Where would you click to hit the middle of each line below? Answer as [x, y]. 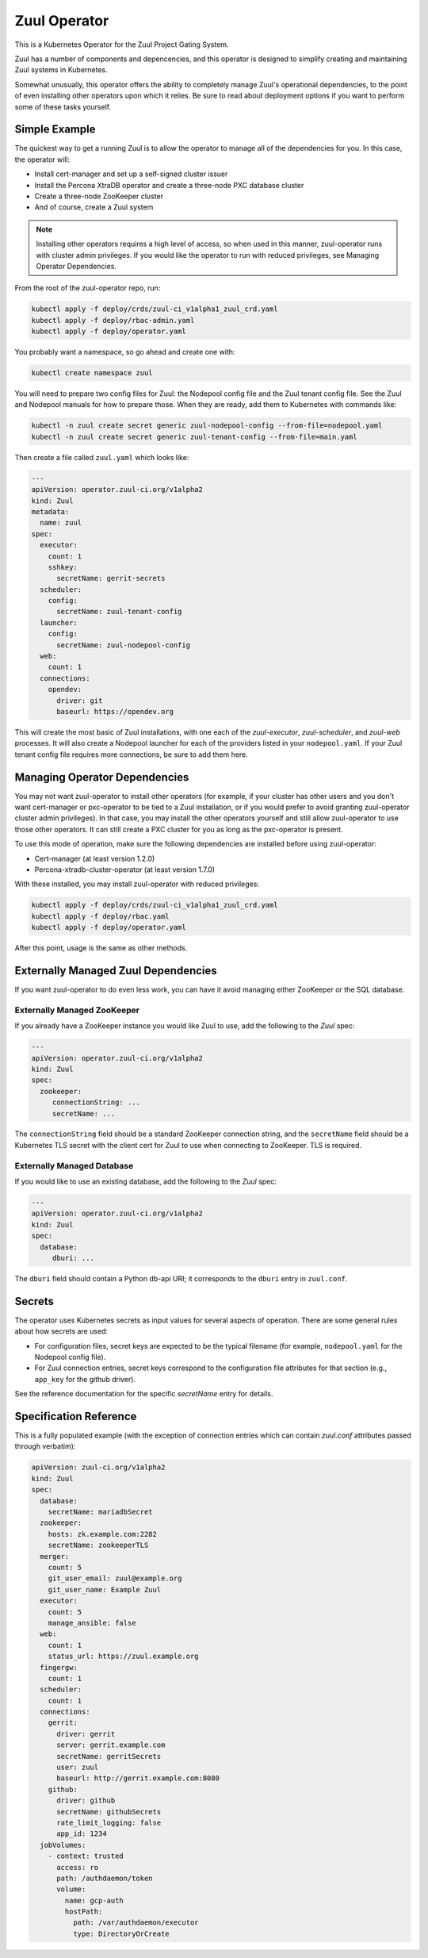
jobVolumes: [63, 1845]
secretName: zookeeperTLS [98, 1545]
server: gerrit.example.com [111, 1745]
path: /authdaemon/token [105, 1878]
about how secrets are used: [61, 1331]
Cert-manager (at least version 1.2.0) [95, 858]
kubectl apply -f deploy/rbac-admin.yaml [113, 320]
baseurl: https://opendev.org [115, 711]
